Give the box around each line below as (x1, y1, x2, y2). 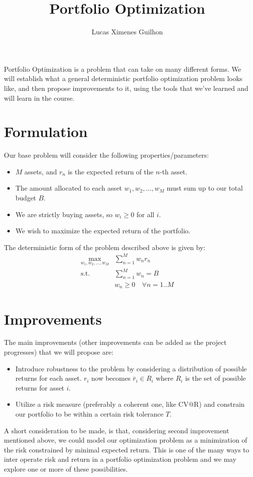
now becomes (91, 373, 131, 383)
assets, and (24, 166, 57, 176)
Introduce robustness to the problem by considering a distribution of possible (15, 363, 247, 373)
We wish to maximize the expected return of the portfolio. (15, 225, 190, 236)
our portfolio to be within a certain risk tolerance (15, 409, 163, 419)
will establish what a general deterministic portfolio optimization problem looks (4, 73, 243, 84)
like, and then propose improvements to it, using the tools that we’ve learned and (4, 83, 249, 93)
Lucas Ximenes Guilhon (92, 27, 163, 37)
